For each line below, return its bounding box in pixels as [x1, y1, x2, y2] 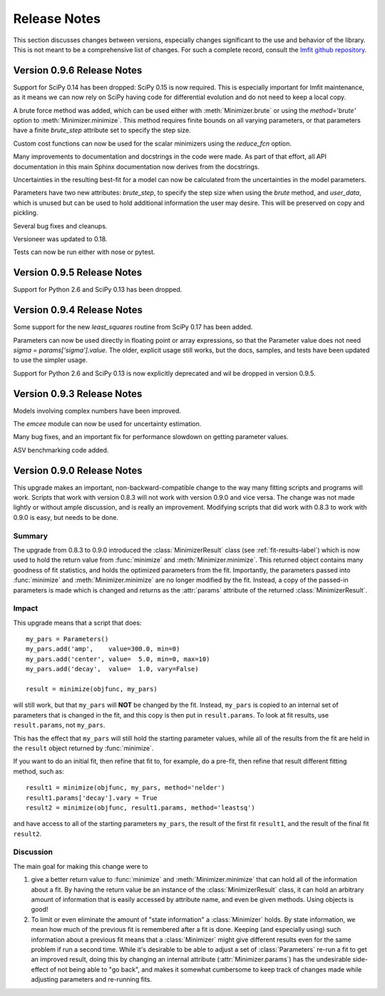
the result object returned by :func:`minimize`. [13, 743, 154, 753]
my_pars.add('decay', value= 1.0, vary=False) [26, 665, 199, 673]
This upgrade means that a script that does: [13, 618, 142, 627]
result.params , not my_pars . [13, 721, 106, 730]
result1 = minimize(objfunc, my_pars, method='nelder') [26, 784, 225, 792]
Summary [13, 530, 48, 540]
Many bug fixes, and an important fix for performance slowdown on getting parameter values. [13, 433, 289, 441]
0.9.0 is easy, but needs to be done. [13, 513, 119, 521]
